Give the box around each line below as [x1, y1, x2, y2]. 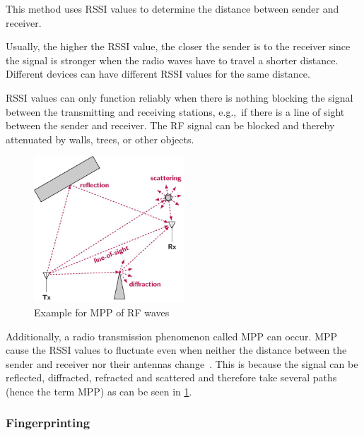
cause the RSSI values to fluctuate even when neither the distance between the [6, 342, 347, 357]
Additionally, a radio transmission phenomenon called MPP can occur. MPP [6, 328, 338, 343]
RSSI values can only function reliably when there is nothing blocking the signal [6, 90, 353, 105]
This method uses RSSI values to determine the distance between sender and [6, 1, 339, 16]
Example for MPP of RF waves [34, 304, 170, 319]
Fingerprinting [6, 414, 90, 431]
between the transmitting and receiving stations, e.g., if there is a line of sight [6, 104, 345, 119]
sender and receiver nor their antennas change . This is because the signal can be [6, 356, 358, 371]
